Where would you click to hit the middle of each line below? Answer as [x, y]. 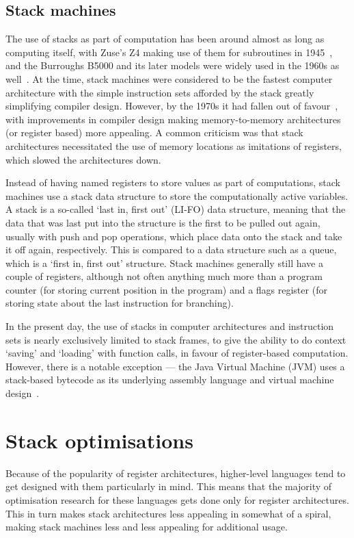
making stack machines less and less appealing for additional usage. [147, 527]
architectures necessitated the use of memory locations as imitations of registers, [174, 145]
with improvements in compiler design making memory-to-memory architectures [173, 119]
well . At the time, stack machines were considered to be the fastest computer [169, 78]
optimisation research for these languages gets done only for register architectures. [177, 499]
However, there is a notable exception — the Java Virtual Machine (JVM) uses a [175, 366]
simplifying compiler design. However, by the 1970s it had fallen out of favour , [172, 106]
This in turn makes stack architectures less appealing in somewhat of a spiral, [168, 513]
